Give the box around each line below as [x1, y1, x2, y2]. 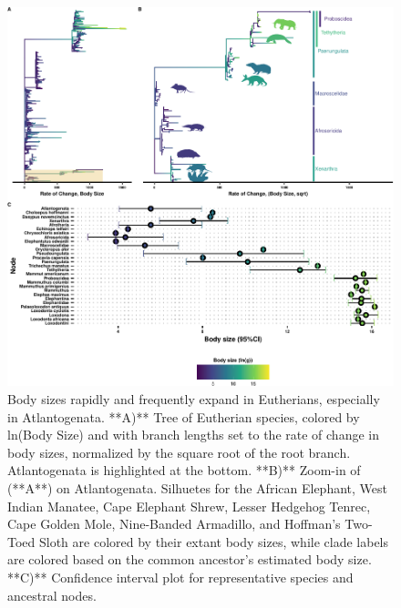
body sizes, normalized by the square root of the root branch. [7, 442, 351, 461]
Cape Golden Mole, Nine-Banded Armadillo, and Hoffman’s [7, 514, 341, 533]
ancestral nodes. [7, 585, 97, 604]
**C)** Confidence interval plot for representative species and [7, 568, 354, 587]
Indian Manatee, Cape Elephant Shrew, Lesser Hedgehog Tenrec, [7, 496, 371, 515]
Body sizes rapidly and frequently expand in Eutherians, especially [7, 390, 380, 409]
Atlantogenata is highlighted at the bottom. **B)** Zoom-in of [7, 461, 361, 480]
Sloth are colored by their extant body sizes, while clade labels [38, 532, 389, 551]
